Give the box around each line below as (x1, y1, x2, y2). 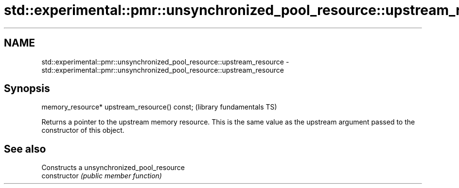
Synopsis (4, 82, 50, 95)
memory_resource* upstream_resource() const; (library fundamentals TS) (41, 103, 277, 111)
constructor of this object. (41, 126, 124, 135)
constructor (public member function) (41, 172, 162, 180)
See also (4, 142, 46, 155)
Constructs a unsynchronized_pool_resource (41, 163, 185, 172)
